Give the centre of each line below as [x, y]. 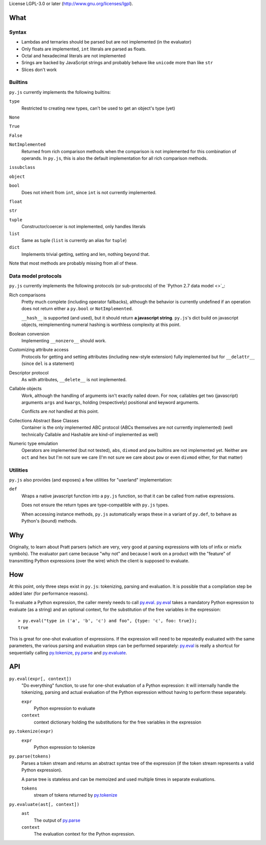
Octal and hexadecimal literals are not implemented [73, 56]
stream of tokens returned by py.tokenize [76, 795]
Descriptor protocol [29, 372]
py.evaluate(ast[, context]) [44, 804]
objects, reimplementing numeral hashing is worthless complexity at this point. [101, 325]
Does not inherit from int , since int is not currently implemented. [89, 192]
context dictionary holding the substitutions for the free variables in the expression [117, 722]
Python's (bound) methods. [49, 521]
